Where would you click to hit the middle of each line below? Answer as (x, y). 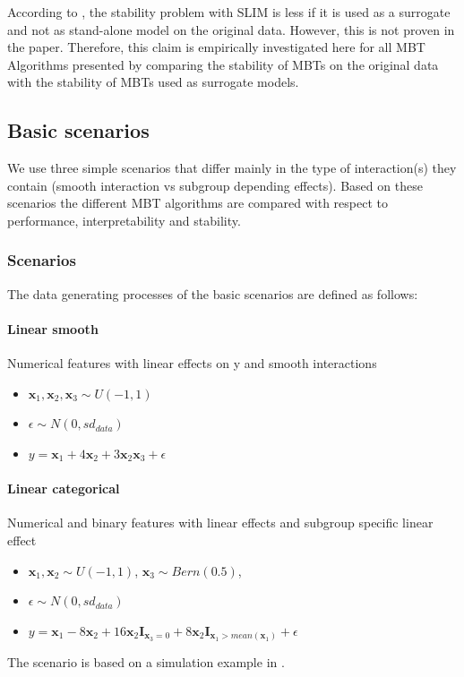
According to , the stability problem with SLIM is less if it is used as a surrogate (229, 12)
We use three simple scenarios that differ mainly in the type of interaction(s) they (232, 168)
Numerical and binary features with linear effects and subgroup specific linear (220, 523)
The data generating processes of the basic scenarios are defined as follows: (213, 293)
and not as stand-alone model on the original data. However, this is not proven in (231, 29)
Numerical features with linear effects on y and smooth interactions (192, 363)
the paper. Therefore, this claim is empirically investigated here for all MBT (216, 47)
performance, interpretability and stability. (124, 220)
